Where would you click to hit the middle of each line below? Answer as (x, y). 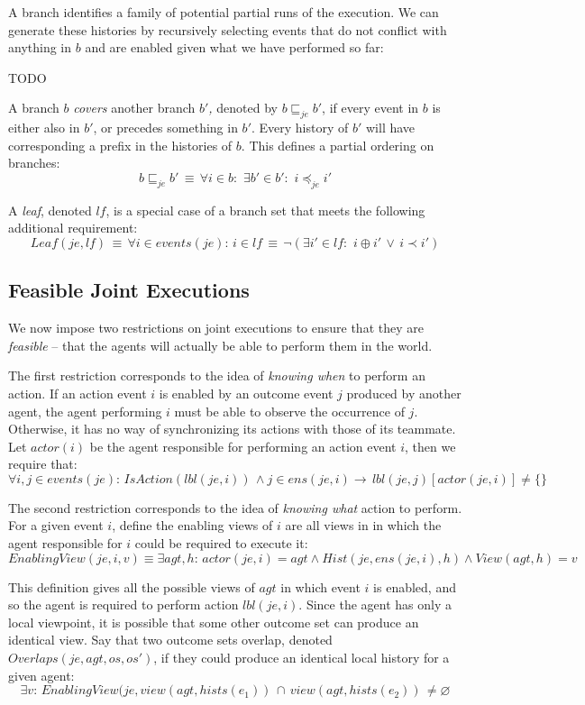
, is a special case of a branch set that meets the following (265, 210)
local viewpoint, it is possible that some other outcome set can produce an (214, 622)
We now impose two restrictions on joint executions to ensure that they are (216, 328)
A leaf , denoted (50, 210)
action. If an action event (78, 393)
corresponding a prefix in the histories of (120, 145)
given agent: (41, 675)
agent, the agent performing (85, 411)
